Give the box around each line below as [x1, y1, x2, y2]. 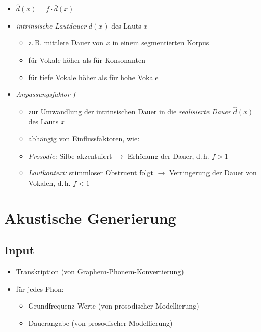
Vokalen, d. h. [28, 177, 71, 188]
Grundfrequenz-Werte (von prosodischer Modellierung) [28, 300, 199, 311]
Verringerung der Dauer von [169, 167, 257, 178]
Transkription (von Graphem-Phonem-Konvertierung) [16, 266, 184, 277]
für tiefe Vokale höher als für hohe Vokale [28, 71, 159, 82]
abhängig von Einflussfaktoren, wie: [28, 133, 140, 144]
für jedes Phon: [16, 283, 64, 294]
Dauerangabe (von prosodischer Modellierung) [28, 317, 173, 328]
